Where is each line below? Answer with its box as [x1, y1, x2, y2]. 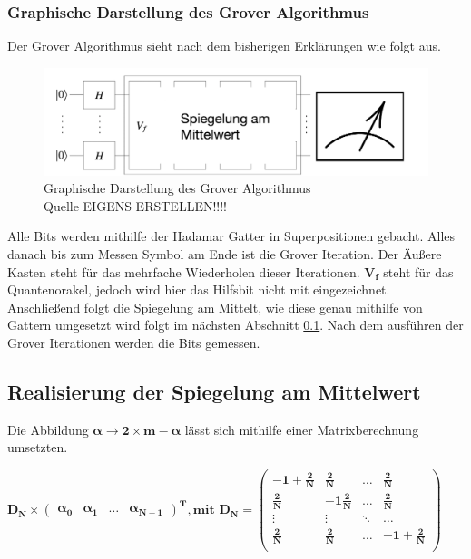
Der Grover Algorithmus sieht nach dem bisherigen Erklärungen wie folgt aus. [7, 36, 441, 55]
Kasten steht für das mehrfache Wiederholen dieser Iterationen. [7, 262, 360, 281]
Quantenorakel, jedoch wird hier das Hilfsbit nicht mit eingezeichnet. [7, 280, 390, 299]
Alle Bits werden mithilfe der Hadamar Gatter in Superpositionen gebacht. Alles [7, 226, 456, 246]
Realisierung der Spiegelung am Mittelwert [7, 377, 421, 405]
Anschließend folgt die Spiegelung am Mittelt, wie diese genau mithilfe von [7, 297, 423, 316]
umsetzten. [7, 438, 68, 457]
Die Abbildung [7, 419, 89, 439]
